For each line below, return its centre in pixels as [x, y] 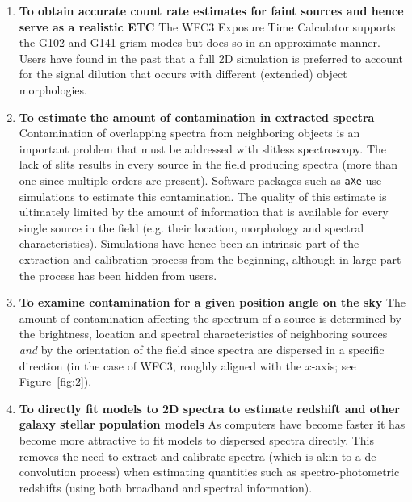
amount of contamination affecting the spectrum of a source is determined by [210, 318]
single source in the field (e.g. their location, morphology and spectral [191, 227]
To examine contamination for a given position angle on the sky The [212, 302]
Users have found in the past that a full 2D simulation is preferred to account [211, 58]
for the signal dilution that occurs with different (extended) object [183, 74]
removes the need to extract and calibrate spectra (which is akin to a [190, 456]
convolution [48, 472]
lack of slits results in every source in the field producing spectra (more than [208, 164]
